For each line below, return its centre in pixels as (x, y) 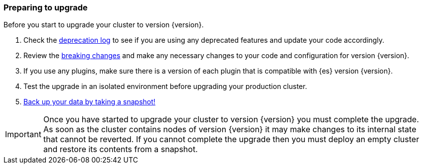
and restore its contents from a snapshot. (120, 149)
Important (23, 134)
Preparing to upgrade (46, 7)
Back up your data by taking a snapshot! (89, 102)
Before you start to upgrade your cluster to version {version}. (104, 25)
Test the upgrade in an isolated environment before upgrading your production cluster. (165, 86)
